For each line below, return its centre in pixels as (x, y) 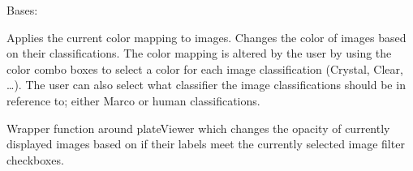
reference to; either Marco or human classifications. (133, 100)
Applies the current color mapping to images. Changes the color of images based (206, 37)
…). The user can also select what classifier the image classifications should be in (206, 85)
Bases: (22, 10)
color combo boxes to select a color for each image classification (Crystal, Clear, (205, 68)
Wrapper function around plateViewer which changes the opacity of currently (198, 128)
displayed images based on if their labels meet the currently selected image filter (206, 144)
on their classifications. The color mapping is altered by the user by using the (199, 53)
